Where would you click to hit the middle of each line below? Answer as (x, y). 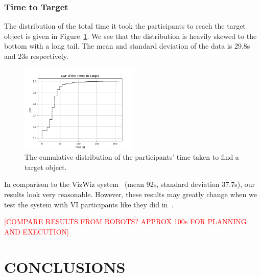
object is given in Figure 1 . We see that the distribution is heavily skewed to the (130, 36)
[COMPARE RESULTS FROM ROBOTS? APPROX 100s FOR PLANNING (125, 221)
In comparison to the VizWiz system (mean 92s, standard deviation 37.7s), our (129, 184)
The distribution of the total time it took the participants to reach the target (125, 26)
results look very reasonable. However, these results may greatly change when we (130, 194)
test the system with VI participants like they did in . (89, 204)
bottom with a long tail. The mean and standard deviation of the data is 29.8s (127, 46)
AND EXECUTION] (37, 231)
